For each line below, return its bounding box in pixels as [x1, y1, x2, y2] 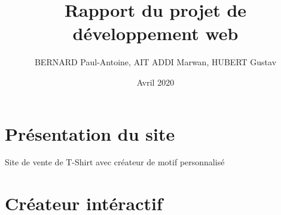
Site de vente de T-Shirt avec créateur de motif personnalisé [5, 156, 225, 168]
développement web [72, 21, 239, 46]
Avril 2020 [136, 75, 175, 88]
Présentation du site [5, 121, 175, 146]
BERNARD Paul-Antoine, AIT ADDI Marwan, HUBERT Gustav [34, 56, 277, 68]
